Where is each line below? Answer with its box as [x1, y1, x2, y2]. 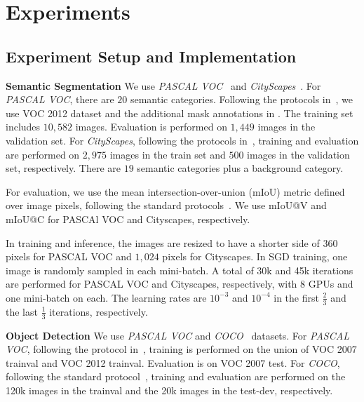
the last [6, 304, 38, 319]
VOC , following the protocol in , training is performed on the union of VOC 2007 [6, 342, 357, 356]
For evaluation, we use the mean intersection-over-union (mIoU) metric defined [6, 184, 345, 199]
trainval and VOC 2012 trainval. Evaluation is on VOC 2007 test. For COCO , [6, 355, 340, 370]
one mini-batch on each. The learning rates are [6, 290, 207, 304]
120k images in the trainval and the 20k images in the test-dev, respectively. [6, 382, 333, 397]
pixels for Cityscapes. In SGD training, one [162, 249, 348, 264]
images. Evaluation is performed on [75, 119, 227, 134]
